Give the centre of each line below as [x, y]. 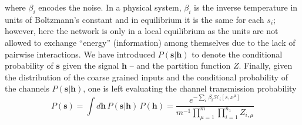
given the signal [91, 65]
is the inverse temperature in [246, 7]
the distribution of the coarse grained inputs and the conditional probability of [146, 77]
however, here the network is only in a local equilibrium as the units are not [142, 31]
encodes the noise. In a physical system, [110, 7]
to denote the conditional [237, 54]
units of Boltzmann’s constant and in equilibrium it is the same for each [135, 19]
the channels [27, 88]
